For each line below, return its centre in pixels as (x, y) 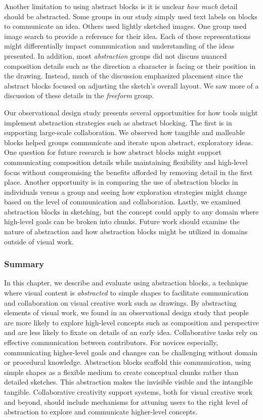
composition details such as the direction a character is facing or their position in (130, 66)
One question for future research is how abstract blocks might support (113, 152)
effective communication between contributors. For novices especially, (111, 342)
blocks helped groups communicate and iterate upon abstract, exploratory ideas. (129, 142)
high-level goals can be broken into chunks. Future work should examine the (122, 221)
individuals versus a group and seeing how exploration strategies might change (126, 192)
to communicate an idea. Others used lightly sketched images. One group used (125, 26)
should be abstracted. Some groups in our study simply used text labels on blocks (131, 16)
